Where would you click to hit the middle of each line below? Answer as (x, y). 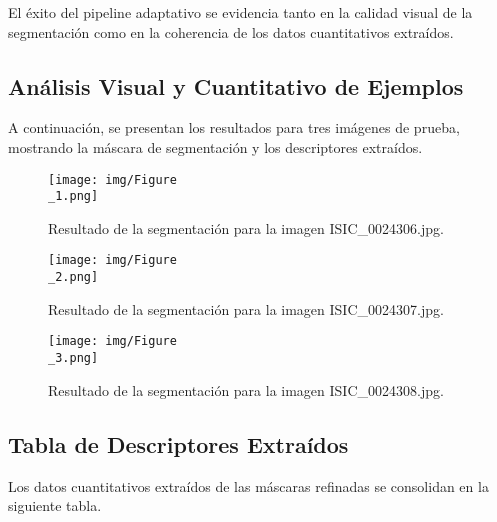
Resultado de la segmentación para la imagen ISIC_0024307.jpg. (246, 308)
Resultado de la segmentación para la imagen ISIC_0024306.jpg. (246, 227)
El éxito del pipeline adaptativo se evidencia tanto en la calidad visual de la (240, 12)
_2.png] (73, 277)
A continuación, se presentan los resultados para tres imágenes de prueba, (234, 127)
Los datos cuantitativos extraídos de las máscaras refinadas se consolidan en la (248, 485)
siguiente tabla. (55, 505)
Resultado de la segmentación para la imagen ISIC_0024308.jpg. (246, 389)
